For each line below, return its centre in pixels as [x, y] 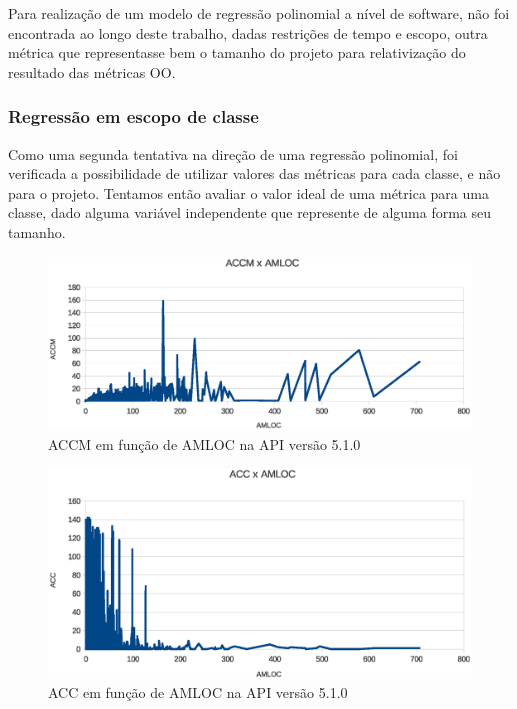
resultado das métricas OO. [92, 71]
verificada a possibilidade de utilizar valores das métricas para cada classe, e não [254, 173]
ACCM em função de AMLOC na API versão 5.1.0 [204, 443]
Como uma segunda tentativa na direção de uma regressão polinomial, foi [233, 153]
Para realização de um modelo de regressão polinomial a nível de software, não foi [259, 13]
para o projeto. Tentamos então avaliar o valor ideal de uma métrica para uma [248, 192]
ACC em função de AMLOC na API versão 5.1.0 [198, 692]
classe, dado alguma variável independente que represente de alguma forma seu [250, 212]
